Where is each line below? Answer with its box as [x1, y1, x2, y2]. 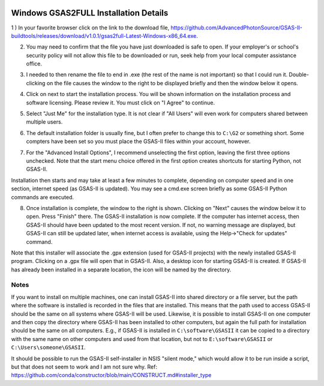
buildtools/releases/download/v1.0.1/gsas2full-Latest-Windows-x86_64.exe [11, 32, 197, 39]
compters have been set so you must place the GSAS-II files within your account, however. [26, 138, 251, 145]
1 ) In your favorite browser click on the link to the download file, [11, 24, 170, 31]
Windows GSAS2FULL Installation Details [11, 8, 169, 18]
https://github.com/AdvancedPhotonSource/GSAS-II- [170, 24, 302, 31]
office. [26, 60, 42, 67]
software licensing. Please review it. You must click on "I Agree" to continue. [26, 99, 215, 106]
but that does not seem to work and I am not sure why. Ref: [11, 363, 157, 370]
